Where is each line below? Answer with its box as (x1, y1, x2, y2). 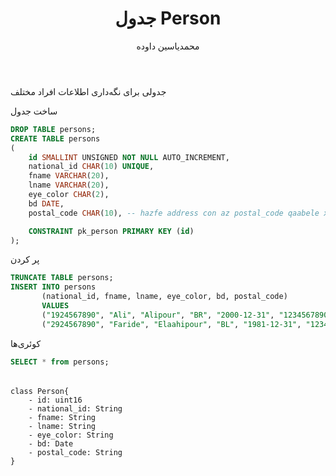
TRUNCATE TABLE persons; (10, 273, 114, 283)
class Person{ (10, 386, 70, 396)
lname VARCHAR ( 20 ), (28, 180, 110, 191)
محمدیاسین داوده (136, 40, 200, 52)
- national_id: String (28, 403, 123, 414)
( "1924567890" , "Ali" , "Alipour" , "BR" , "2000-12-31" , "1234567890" (41, 310, 333, 320)
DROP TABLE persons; (10, 124, 97, 134)
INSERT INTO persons (10, 282, 97, 292)
